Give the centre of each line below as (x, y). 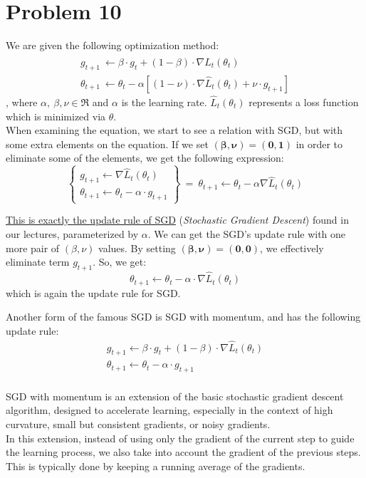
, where (22, 102)
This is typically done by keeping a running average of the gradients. (156, 466)
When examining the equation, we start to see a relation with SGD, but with (174, 130)
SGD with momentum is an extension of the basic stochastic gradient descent (175, 396)
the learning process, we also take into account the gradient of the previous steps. (183, 452)
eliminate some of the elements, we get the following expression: (145, 158)
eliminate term (38, 262)
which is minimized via (56, 116)
